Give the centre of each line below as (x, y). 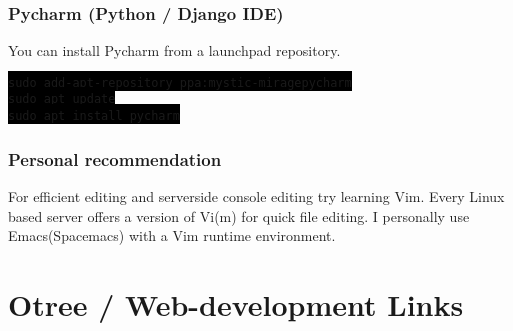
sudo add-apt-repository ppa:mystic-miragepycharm (180, 82)
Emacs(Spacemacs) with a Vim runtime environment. (172, 235)
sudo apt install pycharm (94, 116)
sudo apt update (62, 99)
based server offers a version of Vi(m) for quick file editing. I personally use (239, 215)
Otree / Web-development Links (236, 303)
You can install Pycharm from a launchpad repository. (174, 50)
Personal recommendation (115, 158)
